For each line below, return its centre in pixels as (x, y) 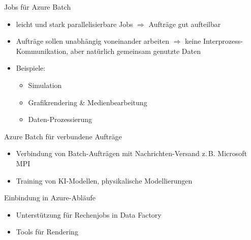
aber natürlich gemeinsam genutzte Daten (135, 51)
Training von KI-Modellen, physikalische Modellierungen (104, 180)
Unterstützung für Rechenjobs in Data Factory (89, 214)
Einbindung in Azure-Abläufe (50, 198)
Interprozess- (223, 41)
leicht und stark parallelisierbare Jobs (74, 24)
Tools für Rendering (47, 232)
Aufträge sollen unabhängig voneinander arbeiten (93, 41)
